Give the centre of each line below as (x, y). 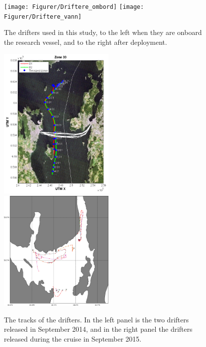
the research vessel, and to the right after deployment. (86, 42)
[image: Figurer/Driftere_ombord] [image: (74, 7)
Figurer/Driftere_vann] (43, 16)
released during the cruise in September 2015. (73, 338)
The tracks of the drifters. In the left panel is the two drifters (96, 319)
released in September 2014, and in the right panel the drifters (98, 329)
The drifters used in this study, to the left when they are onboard (103, 32)
